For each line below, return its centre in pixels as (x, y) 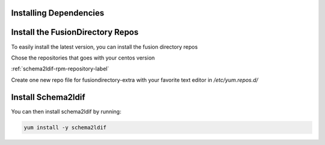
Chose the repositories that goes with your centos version (83, 58)
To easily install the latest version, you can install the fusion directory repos (104, 47)
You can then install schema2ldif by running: (66, 111)
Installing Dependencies (58, 13)
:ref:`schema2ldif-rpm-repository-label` (60, 69)
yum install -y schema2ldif (65, 127)
